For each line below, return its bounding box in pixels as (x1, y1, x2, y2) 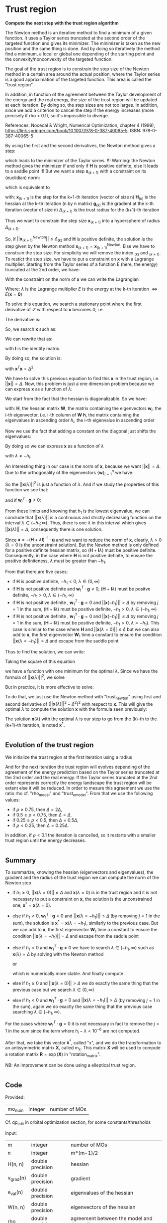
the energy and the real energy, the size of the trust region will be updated (5, 96, 158, 103)
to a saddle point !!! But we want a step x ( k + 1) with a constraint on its (5, 168, 147, 175)
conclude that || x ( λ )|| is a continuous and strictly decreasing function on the (5, 514, 162, 520)
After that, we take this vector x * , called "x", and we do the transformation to (5, 1038, 162, 1045)
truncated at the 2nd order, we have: (5, 267, 80, 273)
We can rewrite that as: (5, 336, 53, 342)
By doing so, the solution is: (5, 355, 62, 361)
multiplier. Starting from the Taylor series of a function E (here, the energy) (5, 261, 158, 267)
